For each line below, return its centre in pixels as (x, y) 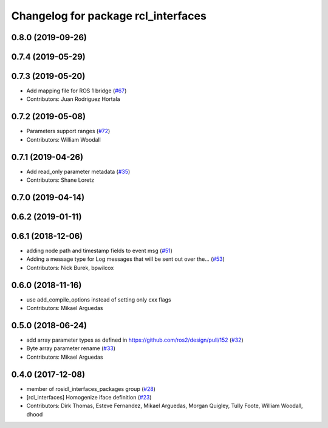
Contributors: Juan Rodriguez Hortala (73, 99)
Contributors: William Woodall (64, 139)
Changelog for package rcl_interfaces (109, 16)
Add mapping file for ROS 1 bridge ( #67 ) (77, 91)
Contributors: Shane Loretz (60, 180)
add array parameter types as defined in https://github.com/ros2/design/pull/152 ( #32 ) (135, 340)
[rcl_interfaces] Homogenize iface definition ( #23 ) (89, 398)
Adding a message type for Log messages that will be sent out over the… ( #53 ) (125, 259)
